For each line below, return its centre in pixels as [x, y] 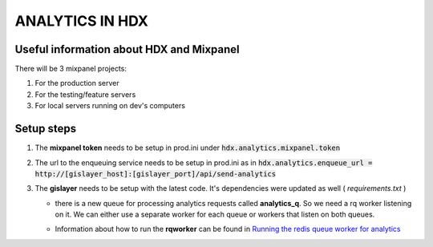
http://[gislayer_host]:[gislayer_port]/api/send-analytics [156, 174]
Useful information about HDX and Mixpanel [127, 49]
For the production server [77, 83]
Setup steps [45, 129]
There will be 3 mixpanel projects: [71, 69]
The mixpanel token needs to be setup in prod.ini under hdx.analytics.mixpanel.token [188, 148]
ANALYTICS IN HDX [81, 21]
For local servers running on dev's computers [110, 106]
